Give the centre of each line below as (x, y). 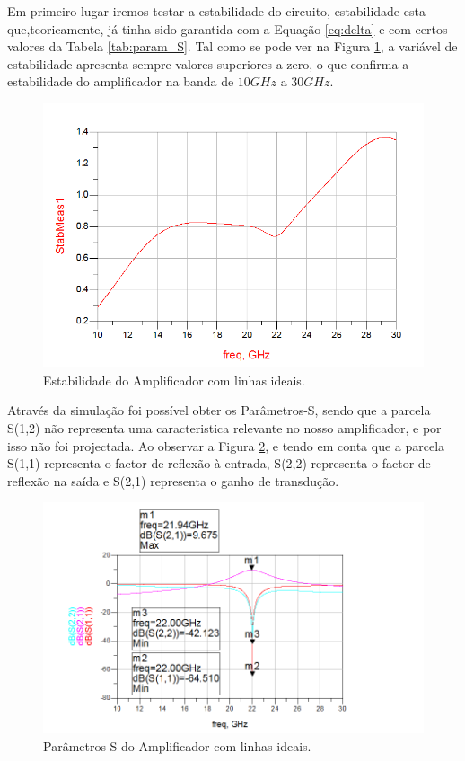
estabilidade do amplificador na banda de (121, 81)
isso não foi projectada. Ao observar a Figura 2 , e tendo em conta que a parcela (226, 445)
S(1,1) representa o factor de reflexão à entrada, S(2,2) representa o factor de (219, 463)
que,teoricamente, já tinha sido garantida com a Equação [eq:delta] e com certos (228, 28)
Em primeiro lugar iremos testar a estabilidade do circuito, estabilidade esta (216, 11)
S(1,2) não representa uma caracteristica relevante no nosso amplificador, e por (224, 427)
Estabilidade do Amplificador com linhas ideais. (174, 380)
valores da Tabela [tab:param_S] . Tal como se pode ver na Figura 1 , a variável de (232, 46)
